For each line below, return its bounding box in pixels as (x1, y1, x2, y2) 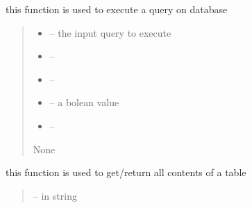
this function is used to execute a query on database (6, 2, 228, 16)
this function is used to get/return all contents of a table (6, 165, 246, 180)
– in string (33, 188, 77, 202)
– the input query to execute (49, 25, 171, 40)
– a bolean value (49, 95, 119, 110)
